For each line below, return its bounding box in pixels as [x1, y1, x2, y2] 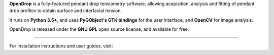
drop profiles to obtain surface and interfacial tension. [9, 8, 122, 14]
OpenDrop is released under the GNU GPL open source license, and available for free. [9, 26, 189, 32]
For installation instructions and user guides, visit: [9, 43, 113, 49]
